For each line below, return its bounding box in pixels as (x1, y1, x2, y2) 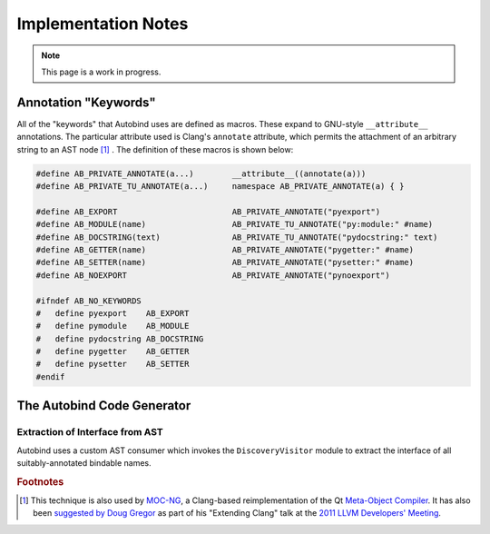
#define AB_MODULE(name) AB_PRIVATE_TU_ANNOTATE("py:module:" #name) (35, 219, 434, 230)
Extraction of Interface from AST (16, 426, 163, 439)
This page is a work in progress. (41, 66, 162, 77)
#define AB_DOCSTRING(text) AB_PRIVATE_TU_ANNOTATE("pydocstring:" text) (35, 232, 438, 242)
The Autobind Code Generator (16, 398, 191, 413)
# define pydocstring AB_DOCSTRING (35, 333, 204, 344)
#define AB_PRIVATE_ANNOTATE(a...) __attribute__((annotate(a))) (35, 168, 367, 179)
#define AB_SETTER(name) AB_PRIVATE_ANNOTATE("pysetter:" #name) (35, 257, 415, 268)
